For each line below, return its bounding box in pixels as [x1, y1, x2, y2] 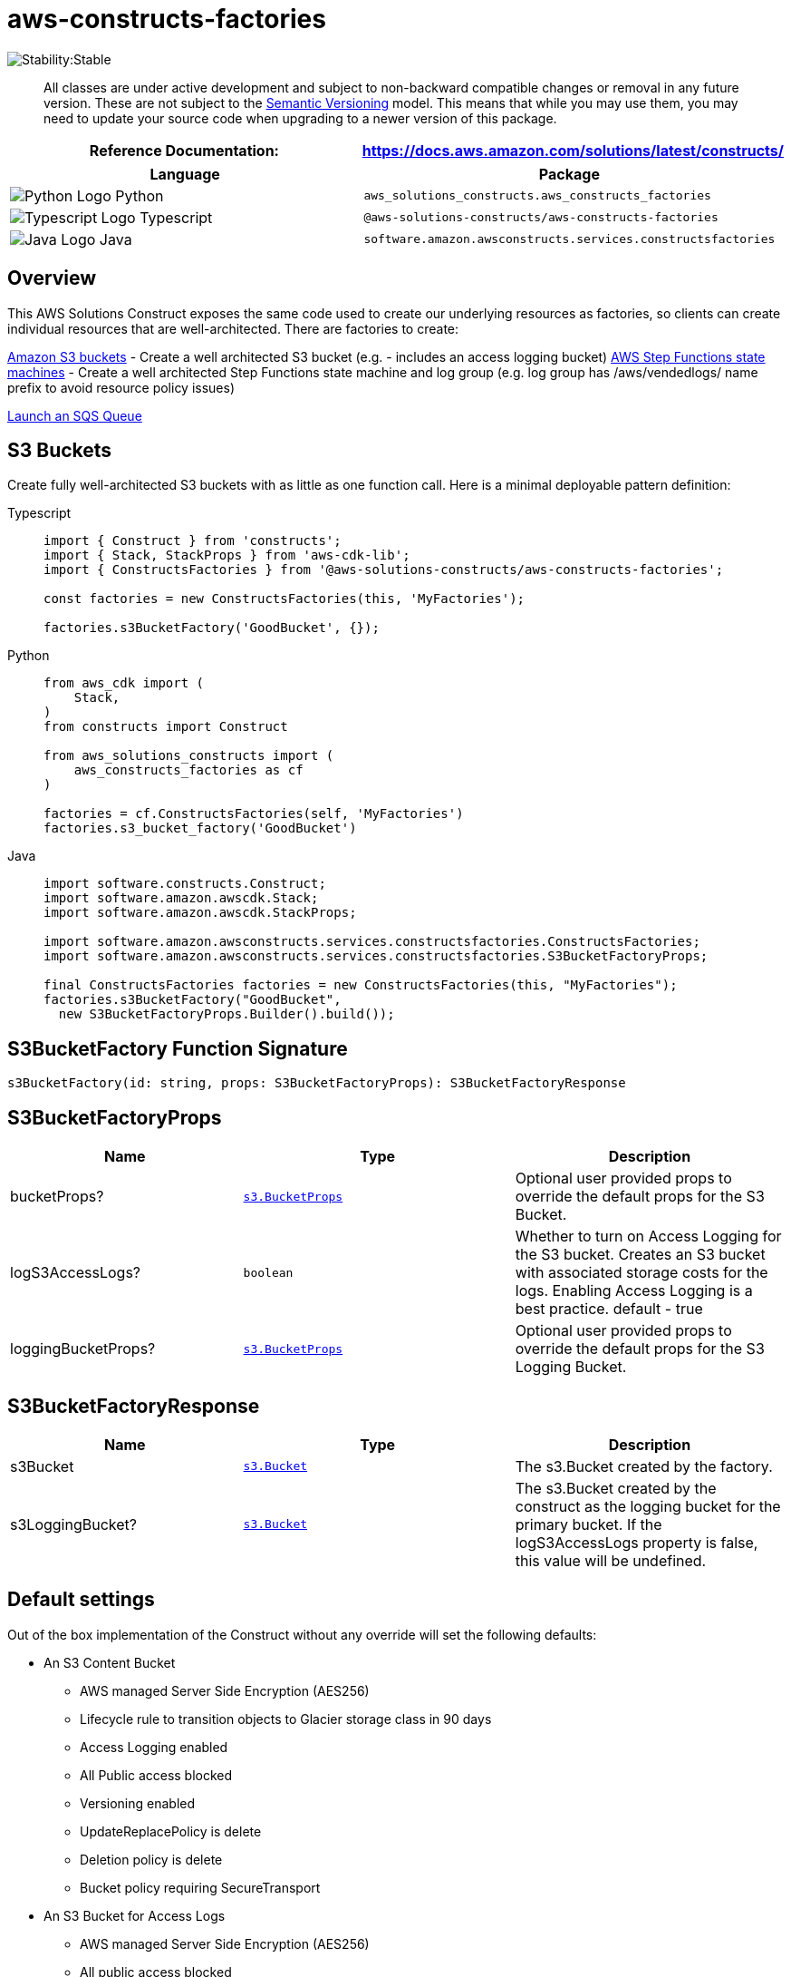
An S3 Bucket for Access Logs [43, 1907, 226, 1923]
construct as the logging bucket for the [515, 1496, 781, 1515]
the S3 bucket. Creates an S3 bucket [515, 1245, 766, 1264]
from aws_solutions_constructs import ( [43, 748, 334, 764]
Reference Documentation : [89, 141, 279, 160]
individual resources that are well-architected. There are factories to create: [7, 320, 459, 336]
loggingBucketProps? [10, 1339, 156, 1359]
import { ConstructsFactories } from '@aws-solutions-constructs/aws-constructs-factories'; [43, 562, 724, 578]
